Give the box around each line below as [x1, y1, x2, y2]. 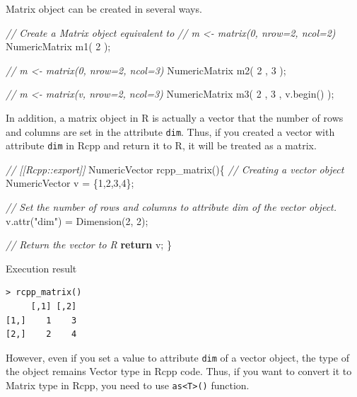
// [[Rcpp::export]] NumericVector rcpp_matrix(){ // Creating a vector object [6, 161, 344, 176]
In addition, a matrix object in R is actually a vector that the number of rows [6, 110, 344, 125]
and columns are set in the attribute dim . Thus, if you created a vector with [6, 124, 335, 139]
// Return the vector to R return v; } [6, 237, 172, 252]
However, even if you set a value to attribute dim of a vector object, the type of [6, 350, 349, 364]
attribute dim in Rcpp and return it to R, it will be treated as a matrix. [6, 138, 317, 153]
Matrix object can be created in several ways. [6, 1, 202, 16]
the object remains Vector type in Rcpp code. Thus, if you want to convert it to [6, 364, 352, 379]
